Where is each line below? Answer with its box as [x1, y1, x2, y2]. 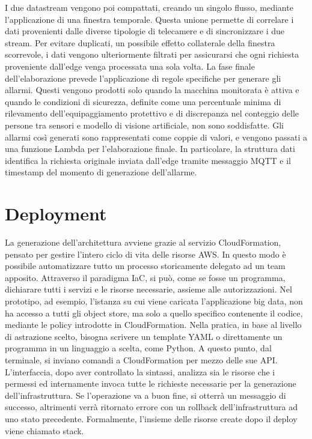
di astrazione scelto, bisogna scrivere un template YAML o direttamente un [5, 330, 283, 342]
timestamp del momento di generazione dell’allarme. [5, 166, 197, 178]
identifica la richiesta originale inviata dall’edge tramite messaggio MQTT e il [5, 154, 291, 166]
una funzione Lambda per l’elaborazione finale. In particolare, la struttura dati [5, 142, 295, 155]
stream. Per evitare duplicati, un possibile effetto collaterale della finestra [5, 36, 275, 49]
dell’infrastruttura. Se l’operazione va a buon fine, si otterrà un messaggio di [5, 389, 286, 401]
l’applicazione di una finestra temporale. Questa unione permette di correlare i [5, 13, 294, 25]
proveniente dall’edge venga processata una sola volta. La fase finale [5, 59, 255, 72]
